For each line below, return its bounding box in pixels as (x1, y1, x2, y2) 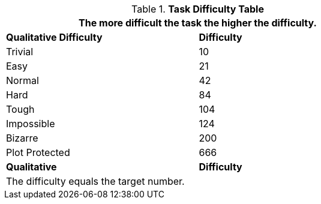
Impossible (6, 118, 55, 130)
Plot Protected (6, 146, 70, 158)
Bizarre (6, 132, 38, 144)
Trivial (6, 46, 34, 58)
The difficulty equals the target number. (6, 175, 185, 187)
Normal (6, 74, 39, 86)
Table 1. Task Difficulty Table (131, 3, 264, 15)
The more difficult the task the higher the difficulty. (79, 17, 317, 29)
